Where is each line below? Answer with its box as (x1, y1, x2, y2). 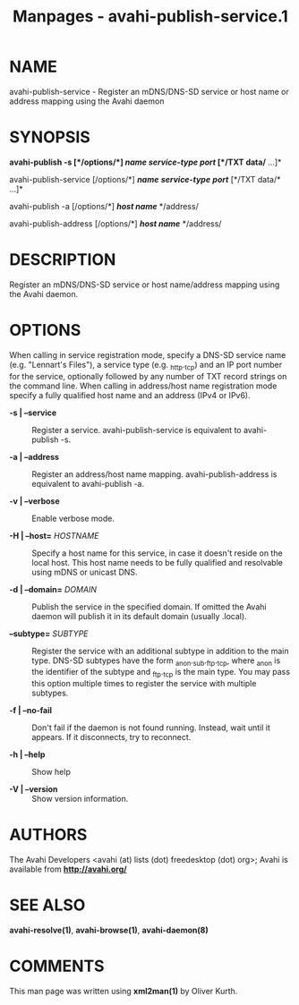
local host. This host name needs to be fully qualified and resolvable (31, 557, 284, 567)
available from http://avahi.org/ (9, 864, 127, 874)
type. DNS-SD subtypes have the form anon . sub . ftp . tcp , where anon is (31, 655, 281, 668)
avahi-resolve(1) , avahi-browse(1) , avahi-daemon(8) (9, 924, 209, 936)
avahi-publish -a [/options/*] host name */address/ (9, 200, 199, 211)
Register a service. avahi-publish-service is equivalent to (31, 424, 242, 435)
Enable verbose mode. (31, 513, 115, 524)
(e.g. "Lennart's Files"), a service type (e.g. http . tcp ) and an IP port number (9, 359, 283, 372)
